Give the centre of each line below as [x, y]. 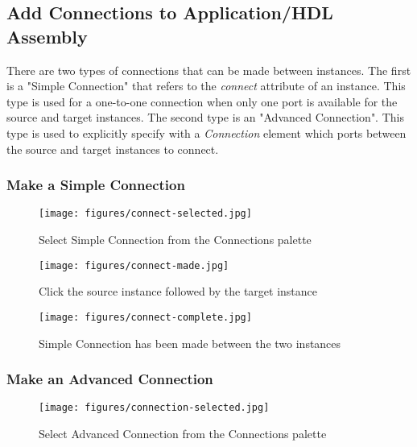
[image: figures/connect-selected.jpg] [145, 214]
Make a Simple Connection [96, 185]
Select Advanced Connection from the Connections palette [183, 433]
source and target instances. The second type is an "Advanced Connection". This [205, 117]
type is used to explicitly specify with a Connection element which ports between [206, 132]
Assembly [47, 36]
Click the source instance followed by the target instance [178, 291]
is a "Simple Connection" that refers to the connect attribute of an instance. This [206, 86]
